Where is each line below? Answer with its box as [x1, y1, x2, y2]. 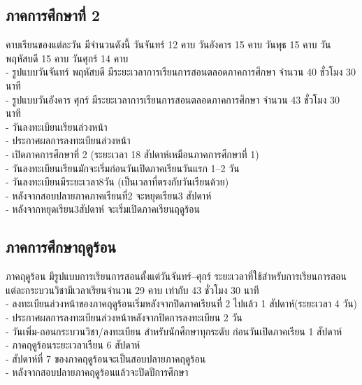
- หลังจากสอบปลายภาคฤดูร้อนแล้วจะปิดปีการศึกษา [6, 365, 189, 379]
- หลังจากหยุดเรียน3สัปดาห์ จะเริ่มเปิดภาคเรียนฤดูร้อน [6, 202, 201, 216]
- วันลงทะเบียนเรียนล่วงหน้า [6, 119, 108, 134]
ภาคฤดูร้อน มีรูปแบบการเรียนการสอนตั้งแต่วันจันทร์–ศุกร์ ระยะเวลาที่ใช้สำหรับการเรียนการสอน [6, 269, 347, 283]
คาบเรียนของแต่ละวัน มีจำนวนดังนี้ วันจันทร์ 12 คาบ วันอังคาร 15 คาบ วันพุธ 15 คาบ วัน [6, 37, 331, 52]
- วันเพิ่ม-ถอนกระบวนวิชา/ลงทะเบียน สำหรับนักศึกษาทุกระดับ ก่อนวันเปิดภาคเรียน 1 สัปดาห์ [6, 323, 342, 338]
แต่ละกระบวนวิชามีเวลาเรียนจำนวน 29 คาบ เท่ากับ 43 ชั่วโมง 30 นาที [6, 282, 259, 297]
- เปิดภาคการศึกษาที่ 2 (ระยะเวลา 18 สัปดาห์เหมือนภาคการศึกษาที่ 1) [6, 146, 259, 161]
